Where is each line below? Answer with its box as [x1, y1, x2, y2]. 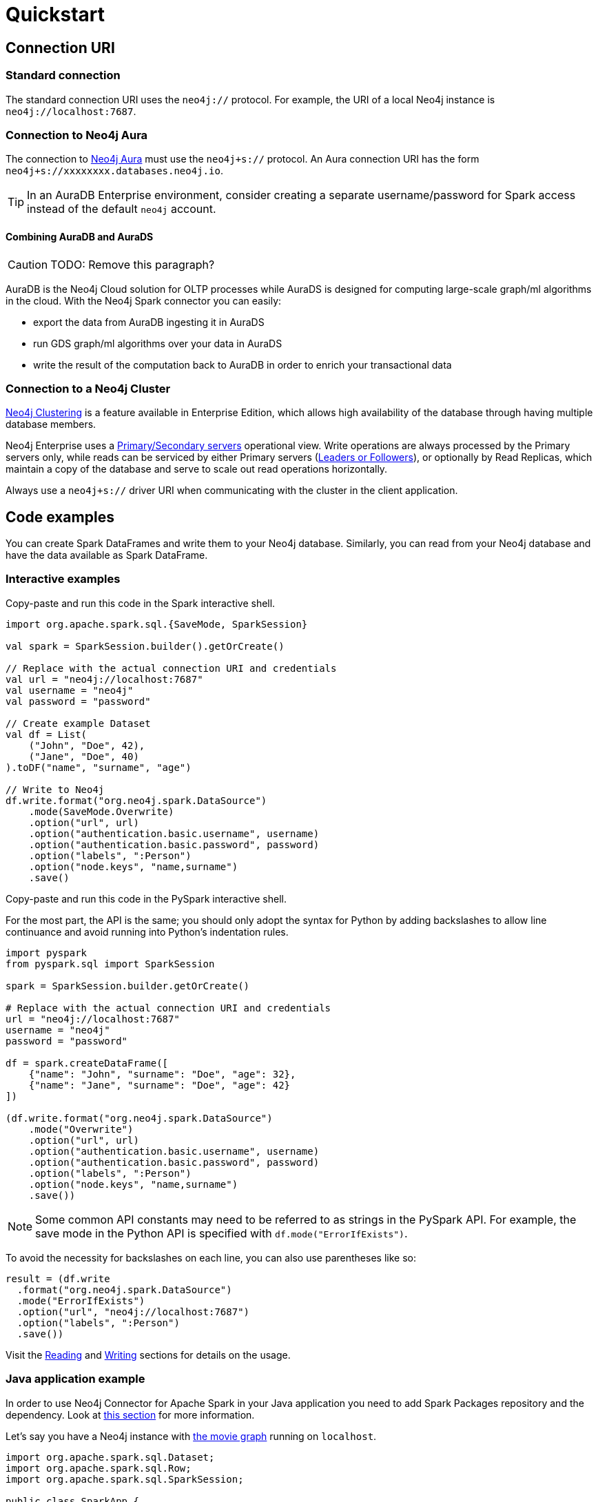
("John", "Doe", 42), [28, 739, 145, 751]
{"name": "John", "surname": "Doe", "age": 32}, [28, 1068, 296, 1080]
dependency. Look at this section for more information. [6, 1408, 255, 1421]
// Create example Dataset [6, 717, 151, 729]
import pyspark [6, 947, 87, 958]
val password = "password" [6, 695, 151, 707]
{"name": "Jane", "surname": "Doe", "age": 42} [28, 1079, 291, 1091]
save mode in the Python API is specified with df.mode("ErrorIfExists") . [35, 1226, 408, 1240]
